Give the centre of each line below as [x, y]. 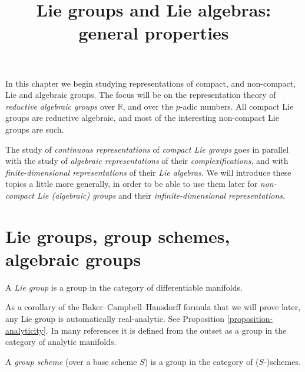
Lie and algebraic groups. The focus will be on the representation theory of [141, 95]
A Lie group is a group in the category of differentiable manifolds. [124, 287]
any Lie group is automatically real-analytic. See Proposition [115, 318]
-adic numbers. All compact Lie [237, 106]
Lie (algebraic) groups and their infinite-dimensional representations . [161, 195]
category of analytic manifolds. [61, 342]
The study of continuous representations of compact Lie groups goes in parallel [147, 149]
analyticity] [26, 330]
